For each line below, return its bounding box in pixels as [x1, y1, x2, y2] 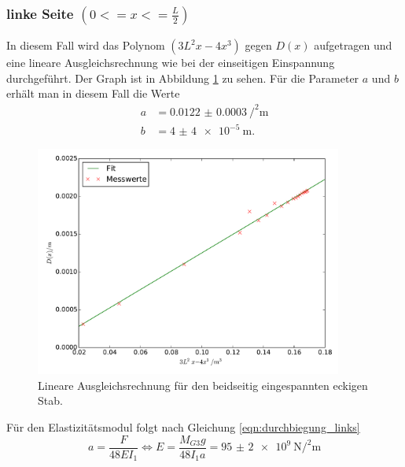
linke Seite [6, 3, 74, 23]
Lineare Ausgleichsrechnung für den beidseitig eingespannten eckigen [38, 376, 368, 393]
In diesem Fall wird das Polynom [6, 37, 165, 54]
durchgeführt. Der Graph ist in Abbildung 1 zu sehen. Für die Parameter [6, 69, 359, 86]
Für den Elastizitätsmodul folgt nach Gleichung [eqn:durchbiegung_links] [6, 419, 360, 435]
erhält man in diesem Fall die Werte [6, 85, 180, 102]
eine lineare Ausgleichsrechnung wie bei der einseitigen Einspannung [6, 54, 335, 71]
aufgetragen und [314, 37, 392, 54]
